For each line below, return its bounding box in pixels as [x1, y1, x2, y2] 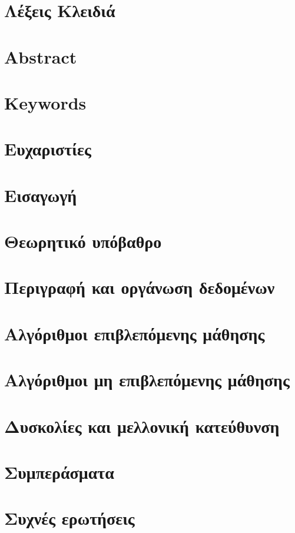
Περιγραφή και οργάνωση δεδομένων [4, 275, 275, 299]
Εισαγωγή [4, 183, 77, 207]
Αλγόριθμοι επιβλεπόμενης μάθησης [4, 321, 265, 345]
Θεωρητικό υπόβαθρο [4, 229, 162, 253]
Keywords [4, 90, 87, 114]
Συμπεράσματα [4, 459, 114, 484]
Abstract [4, 44, 77, 68]
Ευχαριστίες [4, 137, 91, 161]
